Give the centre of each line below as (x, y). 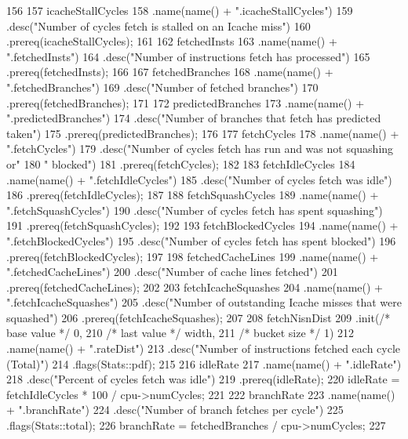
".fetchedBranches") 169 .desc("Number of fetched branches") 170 (162, 87)
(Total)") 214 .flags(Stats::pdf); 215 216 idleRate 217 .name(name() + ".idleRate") (204, 363)
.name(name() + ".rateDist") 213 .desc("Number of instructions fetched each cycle (204, 348)
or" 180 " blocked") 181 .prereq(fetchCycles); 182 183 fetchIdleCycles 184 (181, 163)
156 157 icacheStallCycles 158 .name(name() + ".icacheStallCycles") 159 (180, 10)
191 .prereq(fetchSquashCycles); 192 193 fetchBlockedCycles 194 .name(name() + (202, 225)
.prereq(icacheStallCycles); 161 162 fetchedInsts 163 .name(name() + (172, 41)
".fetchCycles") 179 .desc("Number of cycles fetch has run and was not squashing (200, 149)
